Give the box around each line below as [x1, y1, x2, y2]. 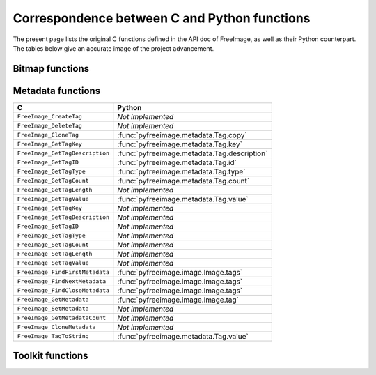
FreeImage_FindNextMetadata [17, 277, 107, 285]
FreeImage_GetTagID [17, 159, 79, 167]
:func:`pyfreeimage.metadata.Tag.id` [117, 158, 237, 167]
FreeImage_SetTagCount [17, 241, 90, 249]
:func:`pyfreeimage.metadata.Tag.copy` [117, 130, 247, 139]
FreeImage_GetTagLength [17, 186, 93, 194]
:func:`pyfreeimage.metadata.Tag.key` [117, 139, 243, 149]
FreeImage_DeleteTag [17, 122, 83, 130]
